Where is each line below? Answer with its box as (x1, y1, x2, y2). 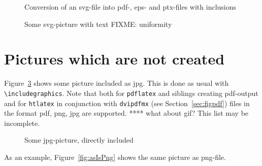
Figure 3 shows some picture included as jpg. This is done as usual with (4, 78, 229, 88)
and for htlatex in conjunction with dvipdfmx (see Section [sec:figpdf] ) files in (4, 97, 250, 108)
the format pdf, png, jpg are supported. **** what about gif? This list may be (4, 108, 249, 118)
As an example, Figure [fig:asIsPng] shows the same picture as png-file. (4, 152, 226, 162)
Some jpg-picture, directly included (24, 135, 134, 145)
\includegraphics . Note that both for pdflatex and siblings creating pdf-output (4, 87, 258, 98)
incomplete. (4, 117, 40, 128)
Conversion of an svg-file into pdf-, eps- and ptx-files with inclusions (24, 2, 237, 12)
